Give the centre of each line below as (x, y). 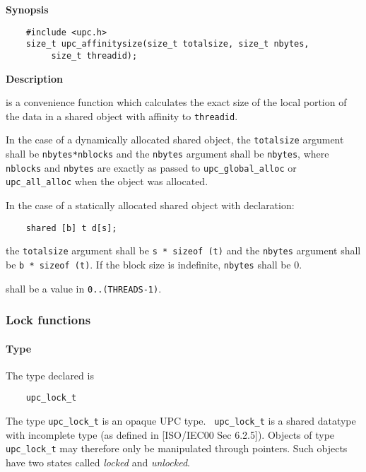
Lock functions (48, 320)
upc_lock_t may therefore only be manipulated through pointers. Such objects (177, 448)
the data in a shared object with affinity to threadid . (122, 116)
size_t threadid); (94, 55)
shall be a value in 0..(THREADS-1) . (84, 288)
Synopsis (27, 9)
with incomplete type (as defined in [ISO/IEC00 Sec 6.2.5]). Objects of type (170, 434)
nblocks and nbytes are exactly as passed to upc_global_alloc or (151, 167)
